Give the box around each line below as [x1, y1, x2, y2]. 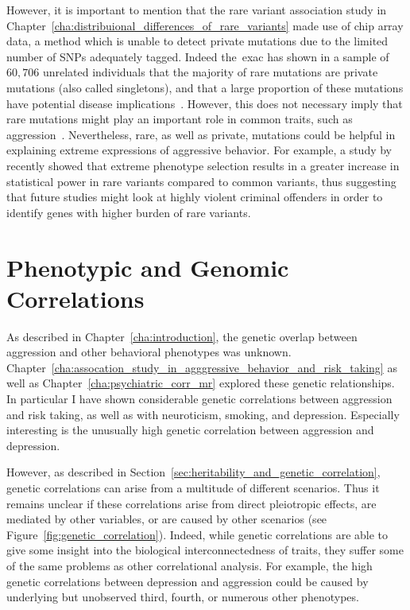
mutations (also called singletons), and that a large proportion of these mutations [6, 79, 404, 95]
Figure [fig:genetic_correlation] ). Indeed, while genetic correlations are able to [6, 526, 389, 542]
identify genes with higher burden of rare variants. [6, 204, 251, 220]
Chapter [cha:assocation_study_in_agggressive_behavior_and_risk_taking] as [6, 359, 397, 375]
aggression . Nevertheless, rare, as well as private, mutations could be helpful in [6, 126, 396, 142]
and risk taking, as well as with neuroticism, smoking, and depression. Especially [6, 406, 400, 422]
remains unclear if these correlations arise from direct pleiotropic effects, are [6, 495, 377, 511]
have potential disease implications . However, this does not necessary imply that [6, 95, 403, 111]
